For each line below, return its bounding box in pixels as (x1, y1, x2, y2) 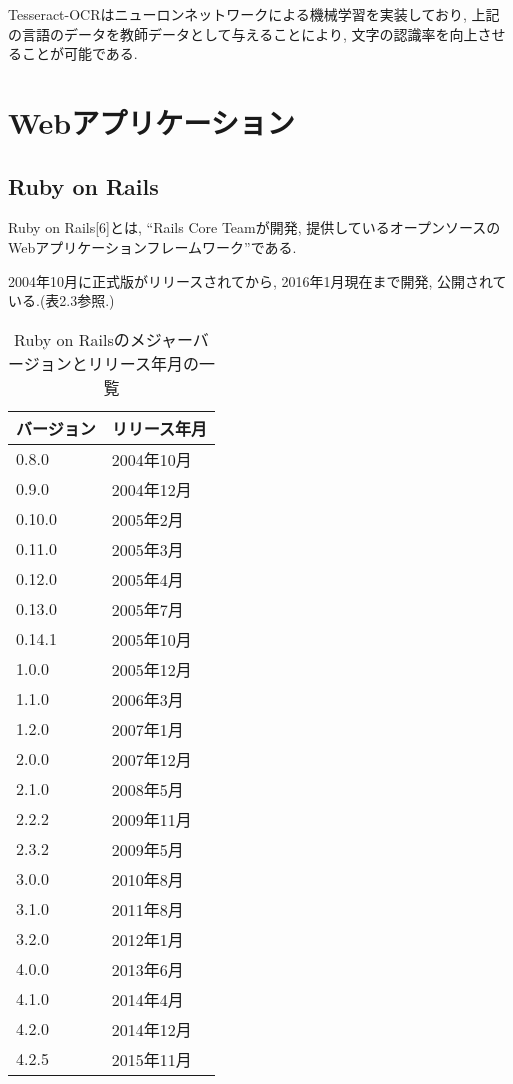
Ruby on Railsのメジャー (14, 327, 193, 351)
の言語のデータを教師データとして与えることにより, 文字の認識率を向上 (8, 23, 478, 44)
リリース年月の (87, 351, 199, 375)
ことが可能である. (21, 43, 138, 64)
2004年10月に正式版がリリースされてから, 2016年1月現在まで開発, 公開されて (8, 270, 507, 291)
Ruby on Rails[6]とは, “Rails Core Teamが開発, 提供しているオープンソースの (8, 217, 501, 238)
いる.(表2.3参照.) (8, 290, 115, 311)
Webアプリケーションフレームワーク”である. (8, 236, 297, 257)
